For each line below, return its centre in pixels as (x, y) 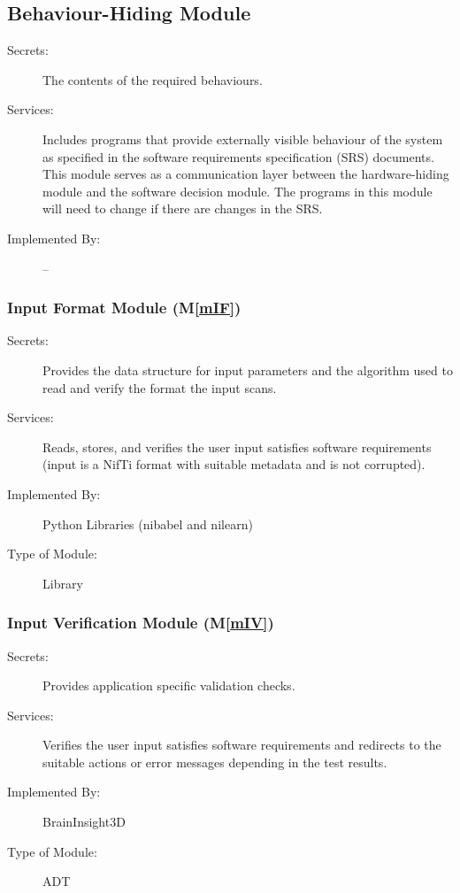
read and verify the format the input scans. (160, 387)
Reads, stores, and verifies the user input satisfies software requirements (237, 446)
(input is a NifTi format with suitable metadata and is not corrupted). (234, 464)
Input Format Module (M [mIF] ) (124, 308)
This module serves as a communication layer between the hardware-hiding (246, 174)
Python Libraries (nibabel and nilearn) (148, 523)
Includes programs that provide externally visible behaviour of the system (243, 139)
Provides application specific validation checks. (169, 685)
